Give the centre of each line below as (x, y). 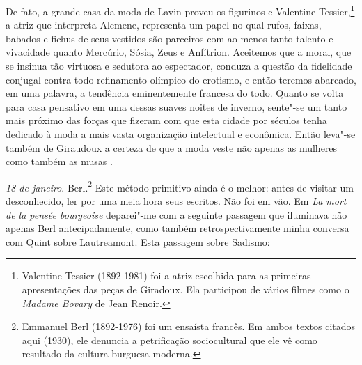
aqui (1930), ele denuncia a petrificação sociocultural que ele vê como (170, 340)
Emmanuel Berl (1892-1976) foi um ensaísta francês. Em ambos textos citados (189, 326)
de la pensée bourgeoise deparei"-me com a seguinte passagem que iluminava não (176, 214)
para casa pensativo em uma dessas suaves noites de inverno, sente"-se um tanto (176, 106)
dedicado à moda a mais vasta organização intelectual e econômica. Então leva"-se (181, 134)
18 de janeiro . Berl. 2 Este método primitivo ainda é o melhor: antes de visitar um (180, 186)
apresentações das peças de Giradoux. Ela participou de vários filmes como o (186, 289)
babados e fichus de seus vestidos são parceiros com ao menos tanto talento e (170, 38)
